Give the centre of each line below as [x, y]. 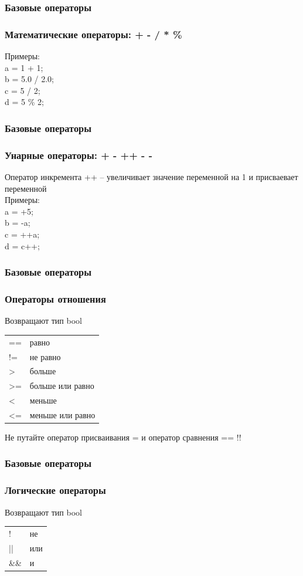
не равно [45, 356]
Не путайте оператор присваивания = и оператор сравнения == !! [123, 437]
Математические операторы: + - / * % [93, 34]
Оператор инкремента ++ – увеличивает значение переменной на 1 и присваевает [151, 177]
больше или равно [62, 386]
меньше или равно [62, 414]
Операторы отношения [55, 299]
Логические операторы [55, 490]
